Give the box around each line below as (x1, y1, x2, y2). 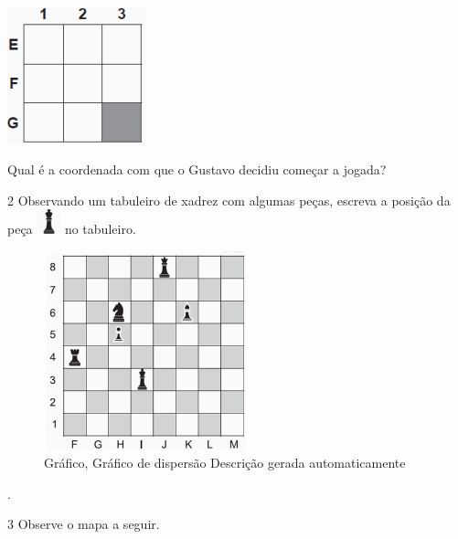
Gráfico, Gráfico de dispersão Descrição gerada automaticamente (44, 453, 406, 472)
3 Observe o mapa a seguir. (7, 514, 160, 534)
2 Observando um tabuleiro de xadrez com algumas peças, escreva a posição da (7, 190, 451, 209)
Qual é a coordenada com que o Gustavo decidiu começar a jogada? (7, 160, 387, 179)
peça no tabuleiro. (7, 218, 136, 238)
